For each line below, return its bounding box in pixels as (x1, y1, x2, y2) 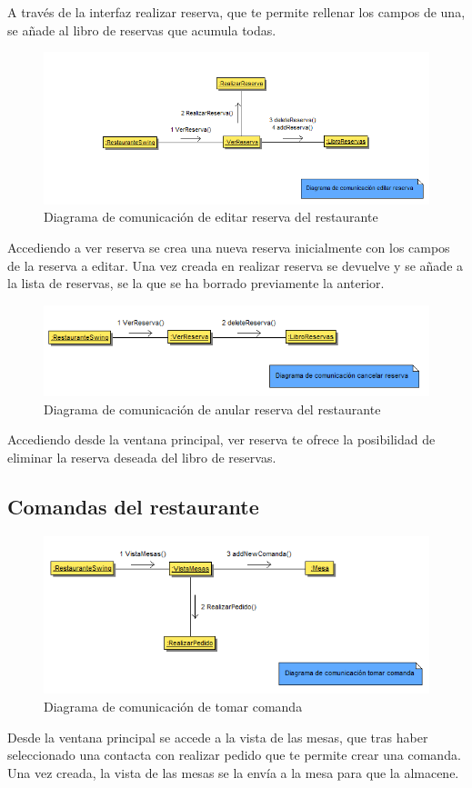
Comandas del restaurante (7, 492, 259, 520)
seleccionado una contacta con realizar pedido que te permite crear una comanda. (7, 745, 461, 764)
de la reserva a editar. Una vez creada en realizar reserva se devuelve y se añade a (7, 255, 464, 274)
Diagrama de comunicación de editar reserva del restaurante (44, 207, 378, 226)
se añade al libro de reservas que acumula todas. (7, 20, 276, 39)
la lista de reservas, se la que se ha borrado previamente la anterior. (7, 274, 385, 293)
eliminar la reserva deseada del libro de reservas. (7, 447, 276, 466)
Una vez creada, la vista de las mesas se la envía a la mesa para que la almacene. (7, 763, 459, 782)
